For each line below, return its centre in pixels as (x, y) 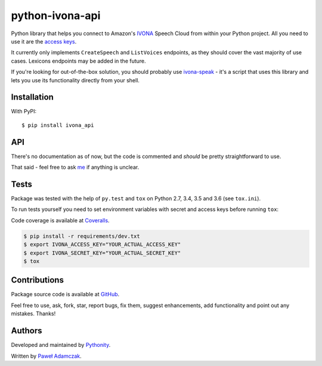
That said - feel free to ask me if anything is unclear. (75, 168)
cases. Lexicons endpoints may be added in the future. (78, 61)
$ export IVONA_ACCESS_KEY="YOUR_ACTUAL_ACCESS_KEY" (102, 245)
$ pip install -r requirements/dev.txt (82, 236)
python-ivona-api (56, 15)
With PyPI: (24, 111)
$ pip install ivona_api (58, 125)
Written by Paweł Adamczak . (46, 356)
